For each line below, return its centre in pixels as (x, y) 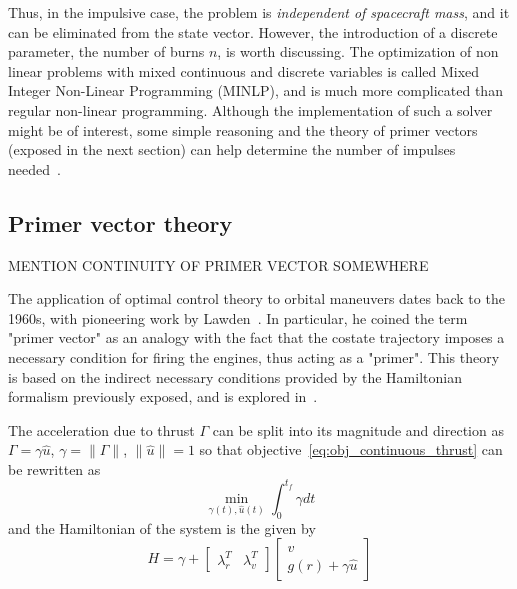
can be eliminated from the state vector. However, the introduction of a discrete (253, 31)
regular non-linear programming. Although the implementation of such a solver (250, 109)
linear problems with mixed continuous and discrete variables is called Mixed (244, 70)
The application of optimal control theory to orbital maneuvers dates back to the (256, 298)
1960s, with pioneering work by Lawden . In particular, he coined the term (238, 317)
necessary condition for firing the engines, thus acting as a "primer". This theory (254, 356)
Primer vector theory (120, 222)
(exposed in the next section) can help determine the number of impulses (232, 149)
